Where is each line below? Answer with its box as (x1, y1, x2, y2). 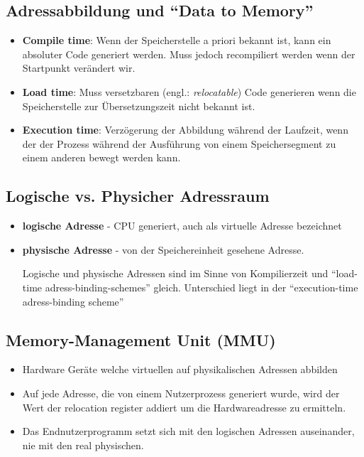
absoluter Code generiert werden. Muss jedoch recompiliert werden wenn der (22, 46, 355, 61)
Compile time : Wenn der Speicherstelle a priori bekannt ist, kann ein (22, 33, 331, 48)
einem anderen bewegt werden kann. (22, 150, 181, 165)
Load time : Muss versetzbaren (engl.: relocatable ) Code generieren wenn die (22, 84, 356, 99)
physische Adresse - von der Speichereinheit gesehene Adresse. (22, 242, 304, 257)
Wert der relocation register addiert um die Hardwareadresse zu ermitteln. (22, 399, 346, 414)
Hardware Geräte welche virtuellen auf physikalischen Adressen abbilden (22, 362, 338, 377)
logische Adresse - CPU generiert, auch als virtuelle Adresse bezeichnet (22, 218, 342, 233)
